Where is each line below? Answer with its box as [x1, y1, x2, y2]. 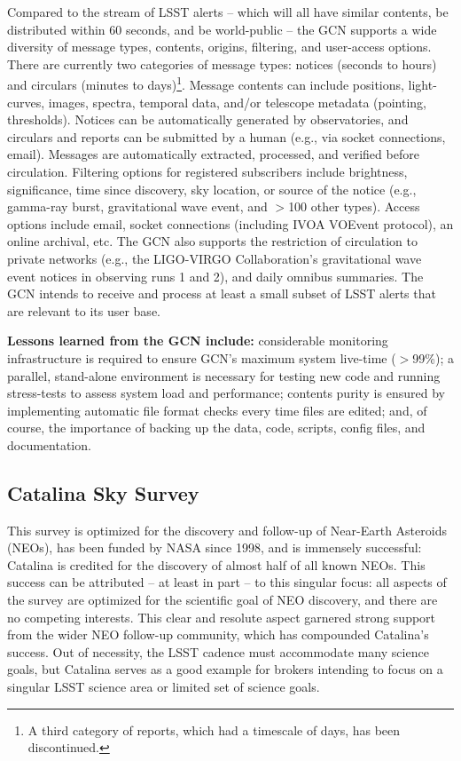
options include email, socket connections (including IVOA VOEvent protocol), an [7, 214, 454, 233]
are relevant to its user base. [7, 301, 160, 320]
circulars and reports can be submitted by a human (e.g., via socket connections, [7, 127, 446, 146]
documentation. [7, 435, 91, 454]
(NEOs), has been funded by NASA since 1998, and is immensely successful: [7, 538, 422, 557]
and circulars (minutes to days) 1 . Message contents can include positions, [7, 73, 404, 94]
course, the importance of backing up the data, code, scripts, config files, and [7, 418, 426, 437]
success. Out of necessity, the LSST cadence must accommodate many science [7, 642, 429, 661]
